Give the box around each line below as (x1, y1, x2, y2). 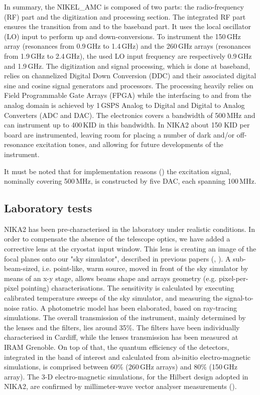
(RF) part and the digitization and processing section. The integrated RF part (4, 11, 246, 22)
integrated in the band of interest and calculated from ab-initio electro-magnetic (4, 351, 251, 362)
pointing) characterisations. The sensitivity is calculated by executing (21, 283, 234, 293)
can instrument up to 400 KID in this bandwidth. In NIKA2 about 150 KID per (4, 119, 250, 130)
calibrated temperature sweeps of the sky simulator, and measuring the (4, 293, 223, 303)
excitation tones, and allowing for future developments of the (36, 139, 223, 150)
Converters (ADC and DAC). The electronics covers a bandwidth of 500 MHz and (4, 109, 255, 120)
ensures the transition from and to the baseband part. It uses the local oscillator (4, 21, 251, 32)
